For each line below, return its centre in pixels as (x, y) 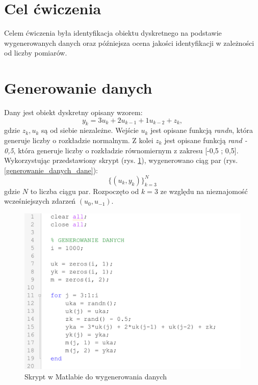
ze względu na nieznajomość (204, 191)
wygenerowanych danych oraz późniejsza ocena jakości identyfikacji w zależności (129, 43)
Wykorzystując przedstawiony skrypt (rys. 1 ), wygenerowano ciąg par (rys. (121, 160)
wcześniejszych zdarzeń (40, 201)
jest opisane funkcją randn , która (202, 130)
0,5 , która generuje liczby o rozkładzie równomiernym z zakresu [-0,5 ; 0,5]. (121, 150)
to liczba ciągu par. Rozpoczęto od (85, 191)
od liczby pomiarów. (36, 53)
